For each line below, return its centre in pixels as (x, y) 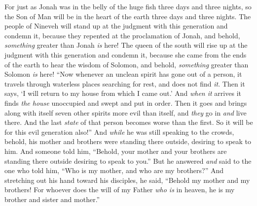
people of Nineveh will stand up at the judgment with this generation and (116, 26)
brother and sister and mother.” (52, 199)
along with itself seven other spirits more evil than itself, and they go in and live (126, 112)
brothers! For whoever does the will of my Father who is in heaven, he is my (120, 190)
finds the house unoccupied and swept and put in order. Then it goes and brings (126, 103)
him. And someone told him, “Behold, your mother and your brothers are (116, 151)
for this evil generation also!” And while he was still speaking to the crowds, (119, 132)
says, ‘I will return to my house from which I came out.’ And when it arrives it (123, 93)
